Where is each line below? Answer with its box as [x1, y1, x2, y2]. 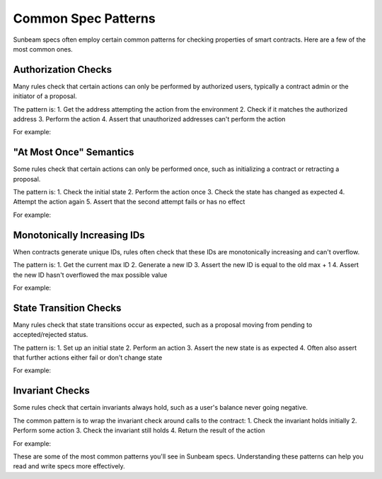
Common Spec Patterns [13, 11, 156, 26]
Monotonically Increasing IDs [13, 229, 145, 241]
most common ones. [13, 45, 74, 53]
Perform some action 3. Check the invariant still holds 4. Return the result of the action [13, 426, 265, 434]
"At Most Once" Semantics [13, 146, 134, 158]
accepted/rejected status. [13, 331, 88, 339]
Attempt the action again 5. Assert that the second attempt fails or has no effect [13, 198, 245, 206]
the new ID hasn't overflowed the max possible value [13, 271, 168, 279]
